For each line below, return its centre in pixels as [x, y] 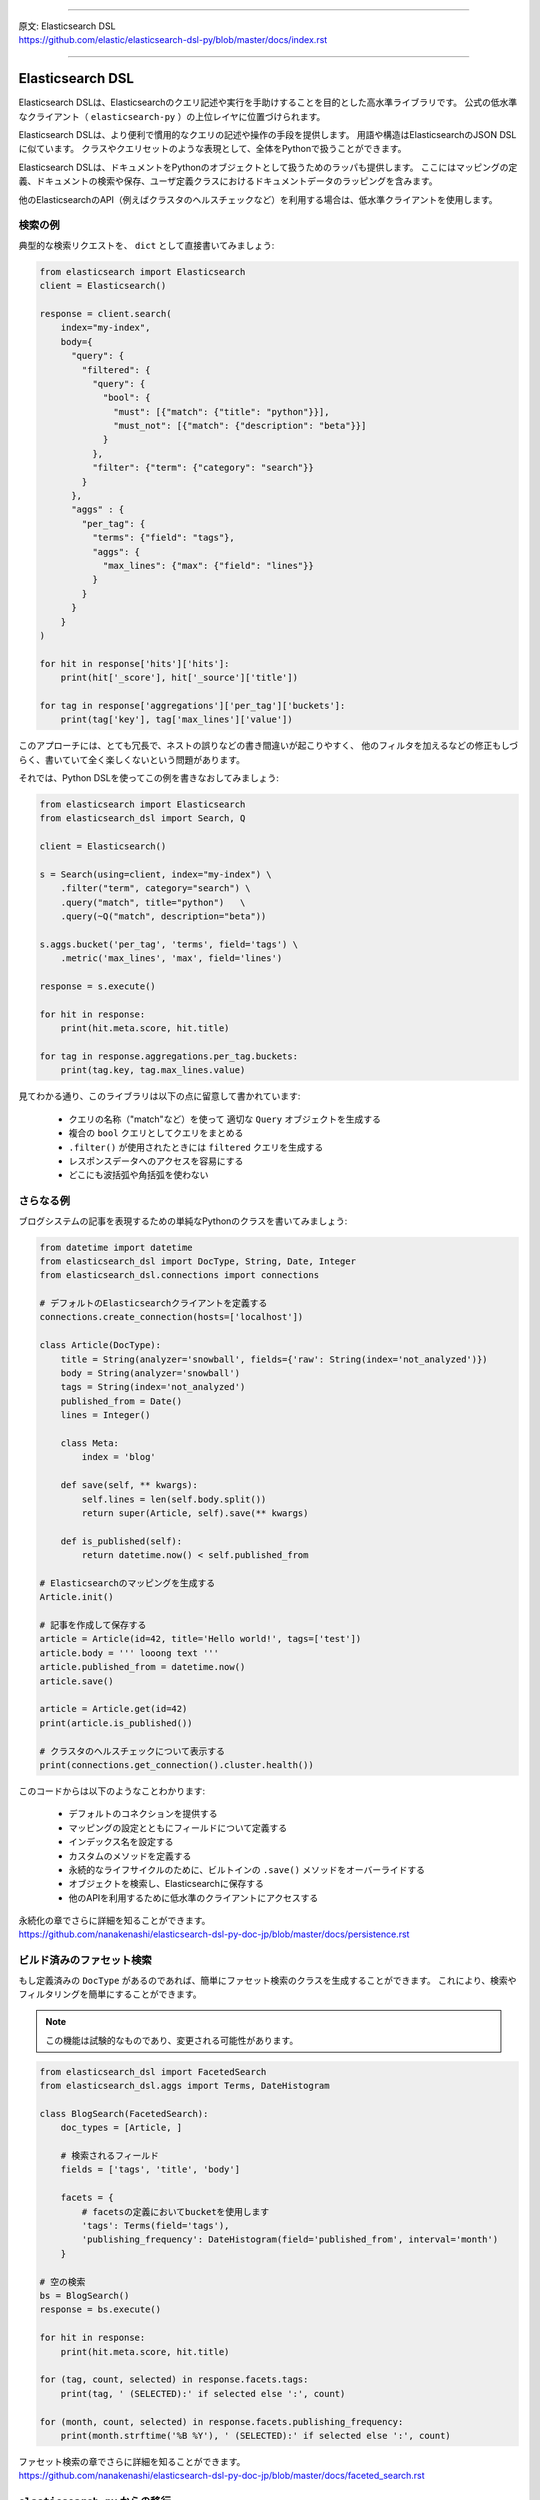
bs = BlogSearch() [84, 2295]
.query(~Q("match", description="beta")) [163, 916]
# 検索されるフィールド [109, 2156]
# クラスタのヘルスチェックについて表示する [132, 1751]
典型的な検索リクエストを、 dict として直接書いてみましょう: [146, 245]
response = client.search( [105, 313]
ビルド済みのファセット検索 [85, 1960]
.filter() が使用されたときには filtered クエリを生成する [196, 1147]
